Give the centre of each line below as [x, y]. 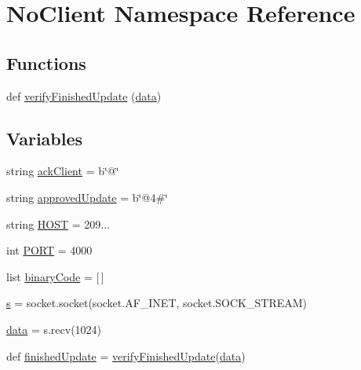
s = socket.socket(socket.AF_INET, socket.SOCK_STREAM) [157, 303]
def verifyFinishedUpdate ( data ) [84, 95]
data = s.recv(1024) [54, 329]
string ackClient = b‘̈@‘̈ [63, 171]
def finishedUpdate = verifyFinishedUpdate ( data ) [126, 355]
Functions [46, 62]
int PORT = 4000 [49, 250]
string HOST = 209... [58, 223]
